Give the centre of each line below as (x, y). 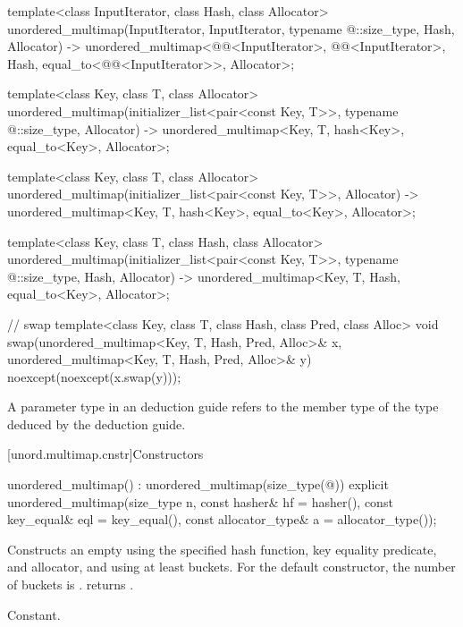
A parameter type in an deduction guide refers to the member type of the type (223, 407)
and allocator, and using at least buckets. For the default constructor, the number (231, 567)
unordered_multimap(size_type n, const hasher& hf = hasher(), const (200, 501)
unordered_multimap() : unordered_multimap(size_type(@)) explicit (198, 484)
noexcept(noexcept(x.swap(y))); (94, 376)
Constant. (34, 614)
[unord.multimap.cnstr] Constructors (105, 454)
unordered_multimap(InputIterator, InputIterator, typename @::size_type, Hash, (231, 28)
